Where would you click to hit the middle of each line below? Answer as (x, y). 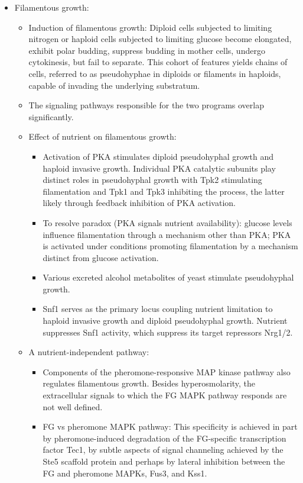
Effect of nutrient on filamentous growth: (102, 136)
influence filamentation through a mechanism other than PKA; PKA (167, 234)
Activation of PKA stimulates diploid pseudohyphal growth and (158, 156)
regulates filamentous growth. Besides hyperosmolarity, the (149, 383)
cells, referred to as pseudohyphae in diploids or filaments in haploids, (155, 73)
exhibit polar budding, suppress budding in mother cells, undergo (147, 50)
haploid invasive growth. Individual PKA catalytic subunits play (159, 168)
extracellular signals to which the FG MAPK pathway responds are (165, 395)
